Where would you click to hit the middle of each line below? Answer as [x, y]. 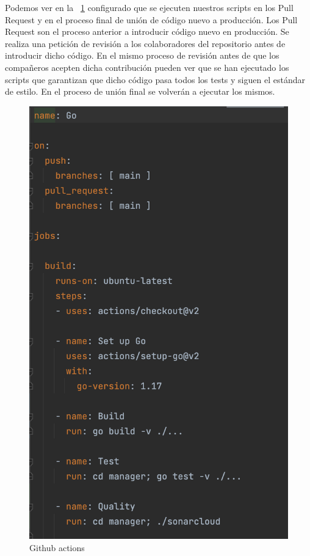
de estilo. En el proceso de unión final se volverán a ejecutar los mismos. [140, 91]
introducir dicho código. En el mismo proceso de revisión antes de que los [142, 55]
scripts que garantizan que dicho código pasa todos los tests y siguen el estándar [155, 79]
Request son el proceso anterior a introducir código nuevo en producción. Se [147, 31]
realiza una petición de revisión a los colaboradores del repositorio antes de [145, 43]
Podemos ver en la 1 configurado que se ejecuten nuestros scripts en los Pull [149, 7]
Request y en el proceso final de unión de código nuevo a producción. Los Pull [151, 19]
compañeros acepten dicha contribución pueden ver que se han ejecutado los [147, 67]
